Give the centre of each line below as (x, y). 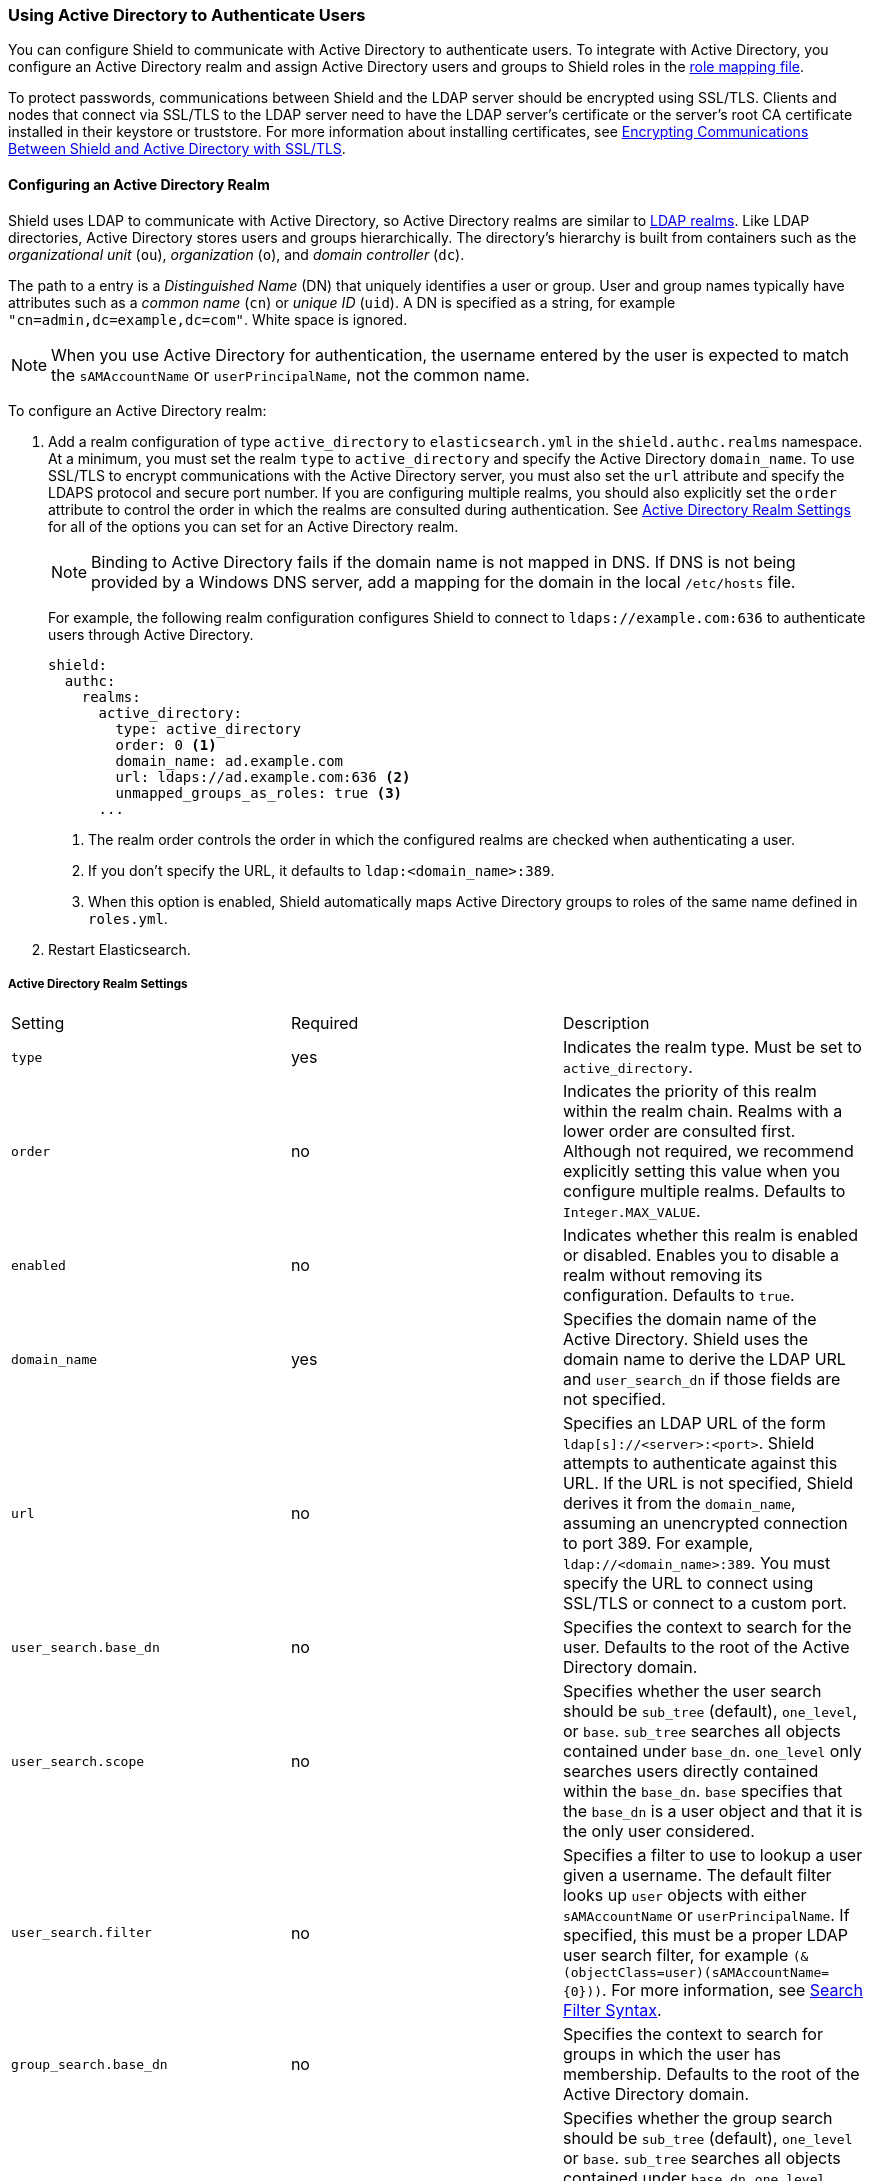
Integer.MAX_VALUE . (631, 1211)
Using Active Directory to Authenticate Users (187, 15)
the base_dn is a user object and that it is (712, 1811)
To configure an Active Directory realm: (137, 410)
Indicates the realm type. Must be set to (712, 1047)
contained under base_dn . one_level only (712, 1751)
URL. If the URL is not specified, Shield (708, 1483)
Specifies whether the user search (692, 1691)
